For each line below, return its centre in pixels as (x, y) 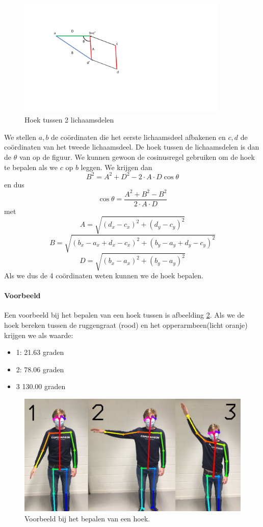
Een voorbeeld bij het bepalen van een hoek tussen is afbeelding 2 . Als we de (124, 315)
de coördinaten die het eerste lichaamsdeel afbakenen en (138, 137)
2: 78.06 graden (40, 369)
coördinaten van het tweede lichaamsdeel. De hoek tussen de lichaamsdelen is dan (132, 147)
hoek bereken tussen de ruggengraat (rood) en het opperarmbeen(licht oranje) (126, 325)
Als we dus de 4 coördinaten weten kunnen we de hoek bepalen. (104, 276)
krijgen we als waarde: (39, 335)
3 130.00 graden (41, 386)
